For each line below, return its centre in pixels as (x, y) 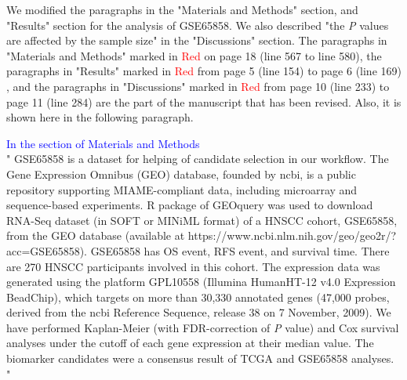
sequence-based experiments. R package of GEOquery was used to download (190, 205)
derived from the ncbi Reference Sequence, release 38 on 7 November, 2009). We (199, 312)
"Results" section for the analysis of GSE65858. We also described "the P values (198, 25)
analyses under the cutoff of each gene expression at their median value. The (190, 343)
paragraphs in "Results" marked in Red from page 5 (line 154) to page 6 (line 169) (204, 71)
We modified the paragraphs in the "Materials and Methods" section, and (182, 9)
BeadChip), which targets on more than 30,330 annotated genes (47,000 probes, (198, 297)
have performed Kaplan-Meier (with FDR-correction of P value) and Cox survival (203, 327)
